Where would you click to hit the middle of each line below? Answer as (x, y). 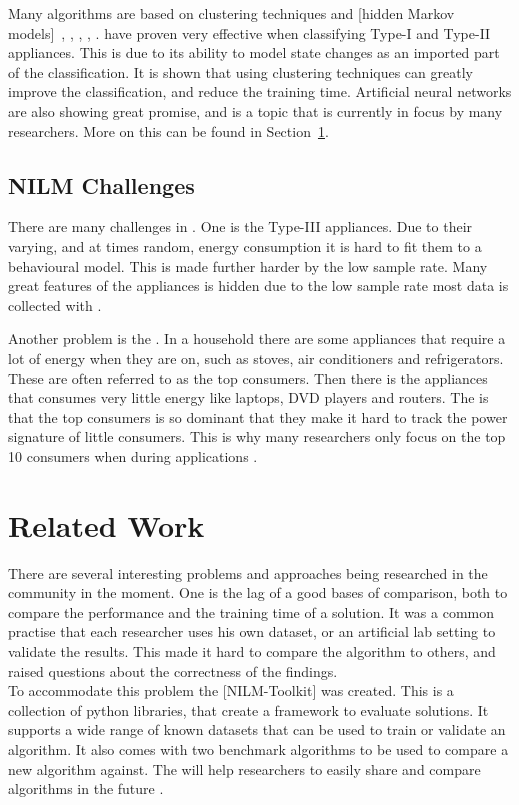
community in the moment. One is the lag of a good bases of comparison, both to (258, 592)
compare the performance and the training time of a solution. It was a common (251, 611)
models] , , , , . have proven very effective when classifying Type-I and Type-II (249, 32)
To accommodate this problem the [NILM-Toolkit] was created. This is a (231, 690)
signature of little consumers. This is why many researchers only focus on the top (257, 436)
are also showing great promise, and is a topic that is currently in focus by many (255, 110)
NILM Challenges (101, 184)
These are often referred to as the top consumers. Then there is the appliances (248, 377)
